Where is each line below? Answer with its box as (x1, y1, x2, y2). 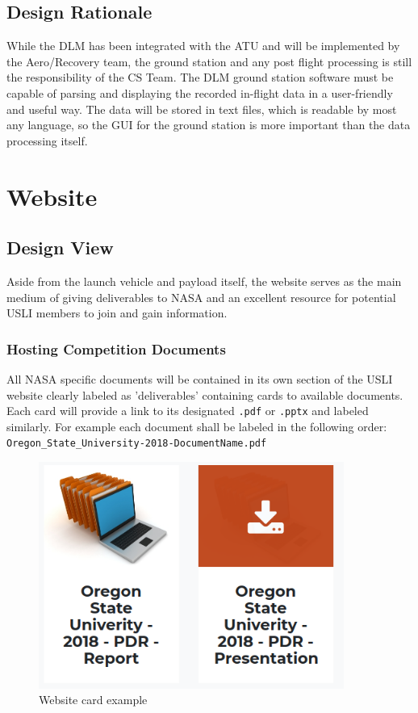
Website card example (39, 691, 148, 708)
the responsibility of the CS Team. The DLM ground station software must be (6, 69, 394, 86)
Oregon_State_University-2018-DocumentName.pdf (6, 438, 267, 450)
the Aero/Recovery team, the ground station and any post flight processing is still (6, 52, 412, 69)
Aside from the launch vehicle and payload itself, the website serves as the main (6, 272, 402, 289)
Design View (6, 235, 114, 260)
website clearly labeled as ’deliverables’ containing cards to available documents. (6, 386, 403, 403)
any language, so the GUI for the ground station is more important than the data (6, 116, 411, 133)
